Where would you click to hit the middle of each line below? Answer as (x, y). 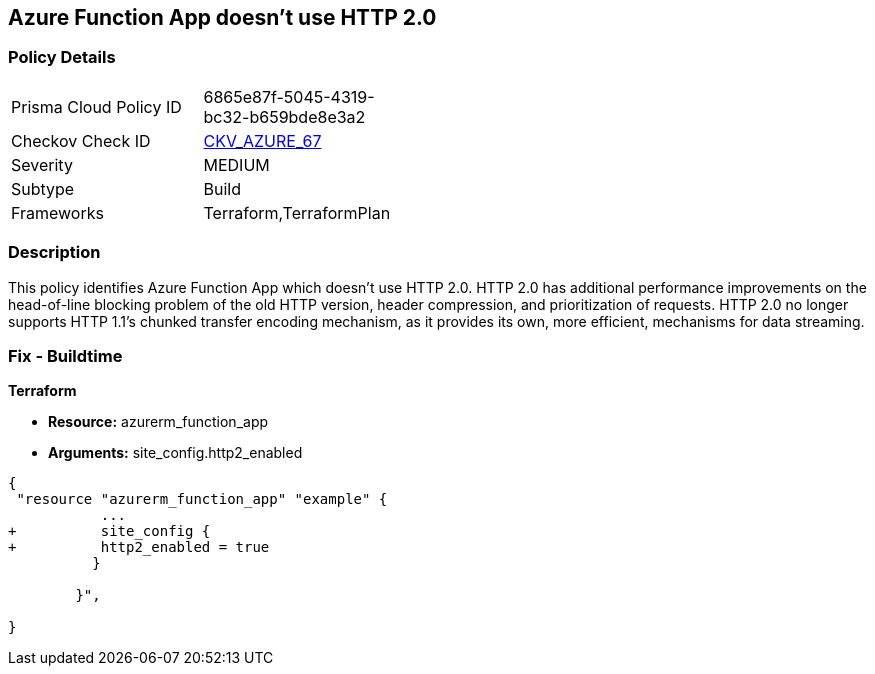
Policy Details (62, 57)
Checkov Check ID (81, 140)
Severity (42, 164)
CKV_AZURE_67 (262, 140)
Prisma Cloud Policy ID (96, 106)
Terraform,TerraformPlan (297, 212)
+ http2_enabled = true (139, 547)
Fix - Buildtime (65, 355)
